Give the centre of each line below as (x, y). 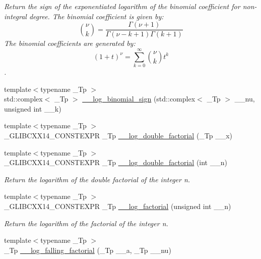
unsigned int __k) (33, 108)
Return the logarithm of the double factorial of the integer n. (97, 179)
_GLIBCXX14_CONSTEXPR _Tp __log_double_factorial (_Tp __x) (118, 135)
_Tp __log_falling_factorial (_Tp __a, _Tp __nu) (88, 250)
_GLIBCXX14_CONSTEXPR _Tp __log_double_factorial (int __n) (116, 162)
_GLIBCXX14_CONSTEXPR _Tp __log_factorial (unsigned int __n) (118, 206)
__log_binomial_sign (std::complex (139, 99)
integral (15, 16)
